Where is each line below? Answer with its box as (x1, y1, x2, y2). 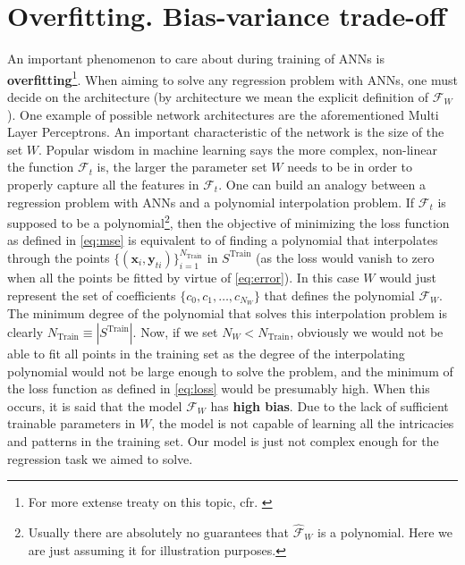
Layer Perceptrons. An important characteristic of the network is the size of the (7, 122, 444, 141)
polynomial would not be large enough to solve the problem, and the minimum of (7, 361, 453, 380)
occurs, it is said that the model (7, 396, 182, 415)
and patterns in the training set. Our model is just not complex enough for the (7, 431, 439, 450)
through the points (7, 248, 110, 266)
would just (379, 267, 436, 286)
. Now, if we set (132, 323, 218, 342)
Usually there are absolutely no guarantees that (28, 522, 290, 541)
